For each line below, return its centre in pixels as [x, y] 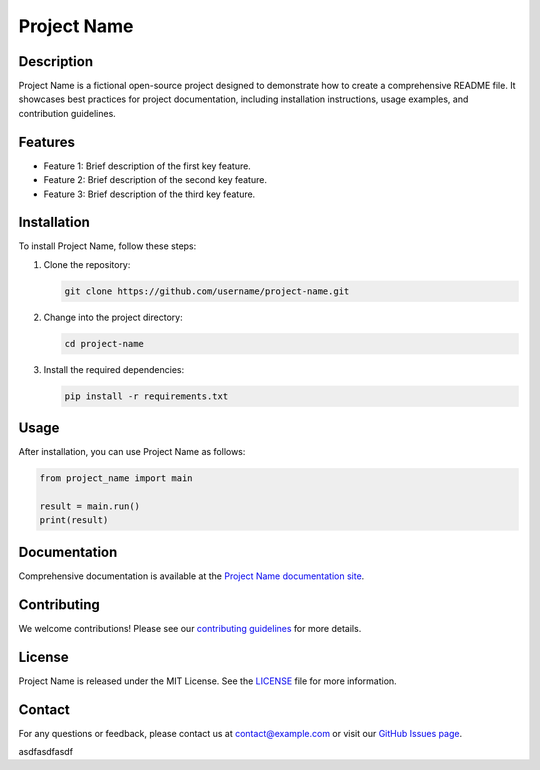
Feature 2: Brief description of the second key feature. [155, 180]
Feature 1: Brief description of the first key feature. [147, 166]
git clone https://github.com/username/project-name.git [207, 291]
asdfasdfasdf [46, 752]
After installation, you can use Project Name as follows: [132, 452]
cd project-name [104, 343]
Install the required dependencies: [114, 369]
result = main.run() [89, 506]
